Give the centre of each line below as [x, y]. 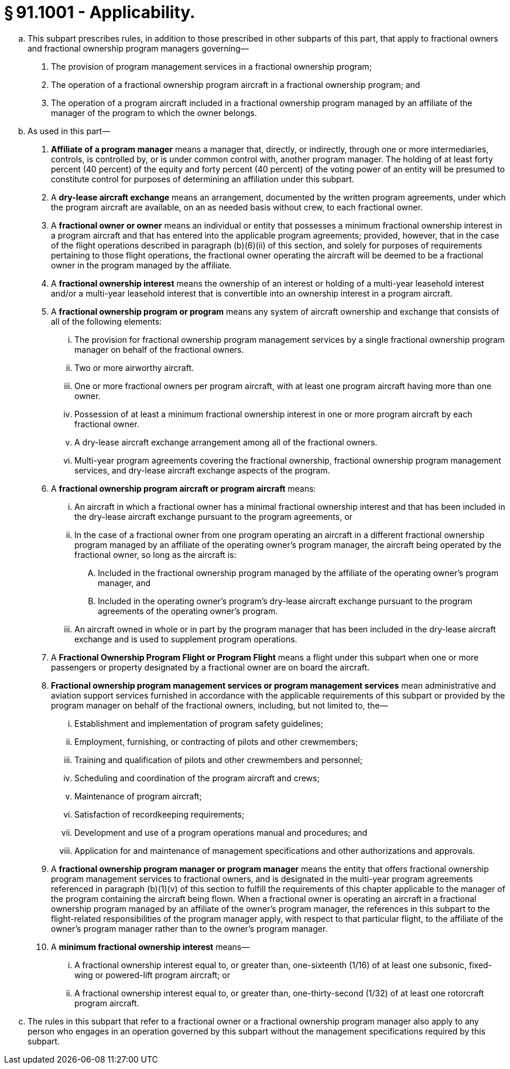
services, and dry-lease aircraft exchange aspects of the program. [202, 470]
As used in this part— [69, 131]
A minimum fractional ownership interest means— [150, 947]
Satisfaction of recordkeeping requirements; [160, 814]
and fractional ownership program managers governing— [138, 48]
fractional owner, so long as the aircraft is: [155, 554]
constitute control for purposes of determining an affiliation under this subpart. [203, 179]
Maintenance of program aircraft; [138, 796]
